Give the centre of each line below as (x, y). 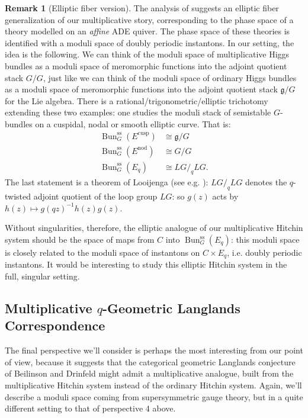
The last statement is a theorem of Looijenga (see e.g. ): (107, 182)
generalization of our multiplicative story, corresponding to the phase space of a (149, 19)
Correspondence (55, 325)
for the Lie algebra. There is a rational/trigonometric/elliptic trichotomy (137, 100)
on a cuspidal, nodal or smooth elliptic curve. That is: (133, 123)
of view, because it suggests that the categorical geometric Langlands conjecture (150, 361)
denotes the (266, 182)
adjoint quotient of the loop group (95, 196)
